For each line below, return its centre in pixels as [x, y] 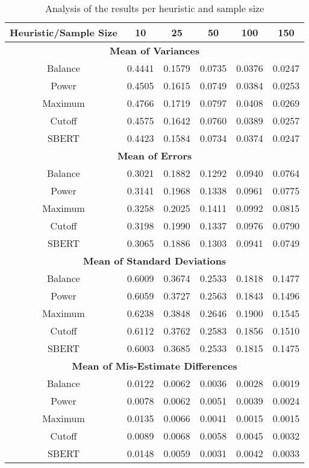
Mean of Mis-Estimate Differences [154, 366]
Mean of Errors [154, 155]
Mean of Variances [155, 50]
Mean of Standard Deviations [155, 261]
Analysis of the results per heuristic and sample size [154, 8]
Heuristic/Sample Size [64, 32]
